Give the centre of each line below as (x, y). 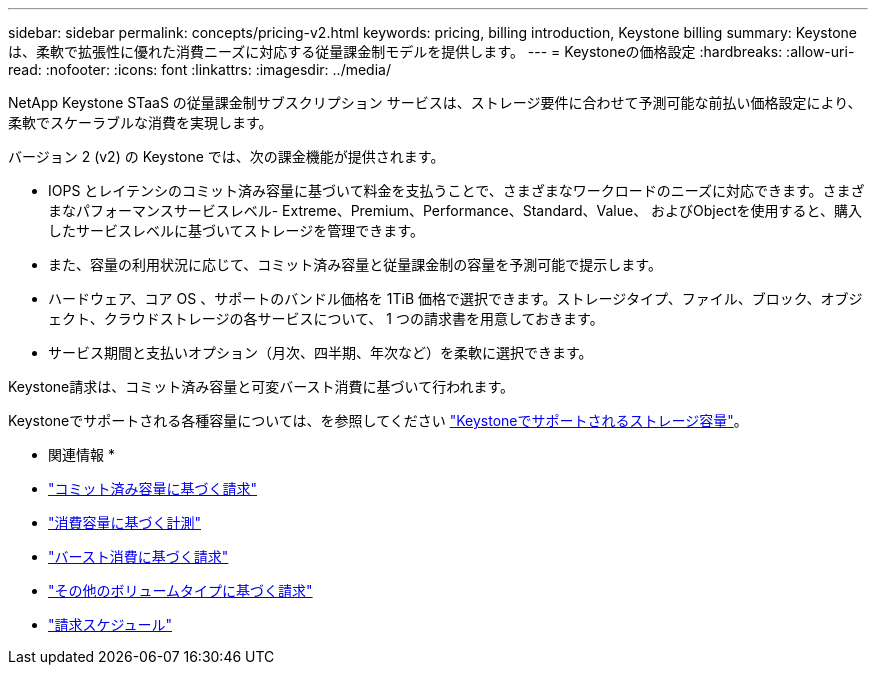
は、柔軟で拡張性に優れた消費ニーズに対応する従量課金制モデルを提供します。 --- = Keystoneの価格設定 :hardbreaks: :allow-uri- (431, 51)
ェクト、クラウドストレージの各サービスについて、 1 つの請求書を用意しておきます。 (326, 318)
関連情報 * (81, 454)
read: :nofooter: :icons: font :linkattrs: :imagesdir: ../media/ (199, 69)
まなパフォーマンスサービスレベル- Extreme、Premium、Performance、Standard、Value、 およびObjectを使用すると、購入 (455, 210)
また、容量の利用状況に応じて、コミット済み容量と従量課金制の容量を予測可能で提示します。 (355, 264)
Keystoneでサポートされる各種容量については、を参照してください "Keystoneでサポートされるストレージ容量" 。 (378, 420)
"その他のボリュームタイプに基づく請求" (180, 590)
